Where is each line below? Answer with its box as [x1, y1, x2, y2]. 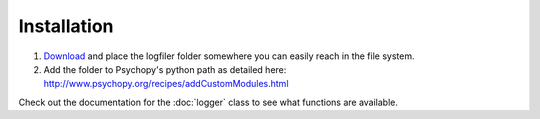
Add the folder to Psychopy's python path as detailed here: [43, 63, 287, 75]
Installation [18, 15, 114, 37]
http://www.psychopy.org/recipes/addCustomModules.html [43, 78, 289, 90]
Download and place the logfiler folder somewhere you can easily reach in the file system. [43, 50, 415, 62]
